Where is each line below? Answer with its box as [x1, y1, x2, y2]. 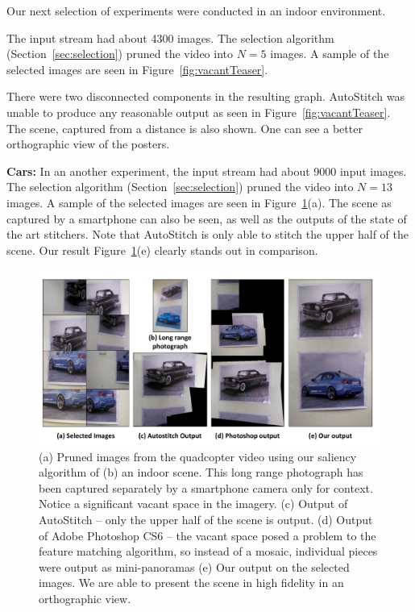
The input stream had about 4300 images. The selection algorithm [6, 29, 334, 46]
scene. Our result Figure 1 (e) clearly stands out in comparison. [6, 241, 318, 258]
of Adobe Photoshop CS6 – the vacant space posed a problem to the [39, 527, 376, 543]
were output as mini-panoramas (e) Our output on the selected [39, 558, 350, 575]
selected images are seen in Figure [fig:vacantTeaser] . [6, 60, 268, 77]
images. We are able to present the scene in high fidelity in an [39, 574, 344, 591]
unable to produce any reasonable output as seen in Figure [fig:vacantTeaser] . [6, 103, 391, 120]
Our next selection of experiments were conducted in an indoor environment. [6, 2, 386, 19]
